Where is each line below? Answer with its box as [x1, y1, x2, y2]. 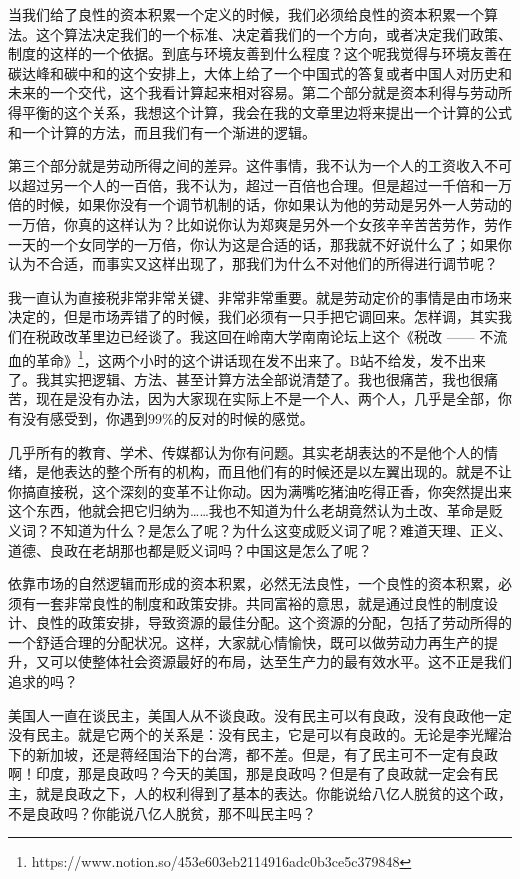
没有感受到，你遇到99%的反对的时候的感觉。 [21, 407, 314, 428]
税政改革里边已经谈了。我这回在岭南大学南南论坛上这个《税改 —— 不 [35, 325, 494, 346]
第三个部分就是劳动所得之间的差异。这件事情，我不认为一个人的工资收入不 [8, 155, 498, 176]
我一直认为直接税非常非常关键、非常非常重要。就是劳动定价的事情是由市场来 [8, 286, 512, 307]
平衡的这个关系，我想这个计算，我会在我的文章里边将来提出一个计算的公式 [21, 101, 512, 122]
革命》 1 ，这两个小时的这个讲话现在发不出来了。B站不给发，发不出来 [35, 346, 486, 370]
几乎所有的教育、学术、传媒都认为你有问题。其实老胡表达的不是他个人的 [8, 441, 484, 462]
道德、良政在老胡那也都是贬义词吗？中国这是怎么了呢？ [8, 539, 372, 560]
